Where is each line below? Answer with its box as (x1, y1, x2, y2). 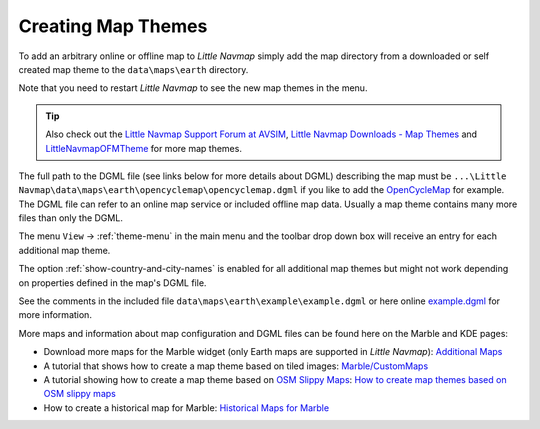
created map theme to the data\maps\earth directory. (18, 63, 249, 75)
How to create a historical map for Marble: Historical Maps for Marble (43, 401, 330, 414)
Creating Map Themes (18, 15, 208, 37)
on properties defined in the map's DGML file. (18, 276, 207, 289)
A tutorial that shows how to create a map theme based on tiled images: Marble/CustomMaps (43, 360, 429, 372)
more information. (18, 309, 92, 321)
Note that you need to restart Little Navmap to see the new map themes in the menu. (18, 82, 368, 94)
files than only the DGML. (18, 212, 124, 224)
